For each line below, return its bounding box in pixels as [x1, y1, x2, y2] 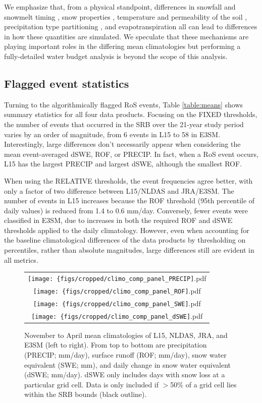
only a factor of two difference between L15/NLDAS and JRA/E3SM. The [4, 185, 234, 196]
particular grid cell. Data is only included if [24, 379, 159, 389]
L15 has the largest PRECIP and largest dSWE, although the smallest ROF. [4, 158, 242, 169]
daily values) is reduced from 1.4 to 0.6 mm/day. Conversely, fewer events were [4, 205, 248, 215]
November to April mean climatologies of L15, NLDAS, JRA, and [24, 329, 228, 340]
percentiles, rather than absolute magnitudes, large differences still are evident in [4, 245, 254, 255]
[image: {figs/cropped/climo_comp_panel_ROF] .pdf [33, 285, 201, 296]
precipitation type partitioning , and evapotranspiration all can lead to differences [4, 21, 257, 32]
